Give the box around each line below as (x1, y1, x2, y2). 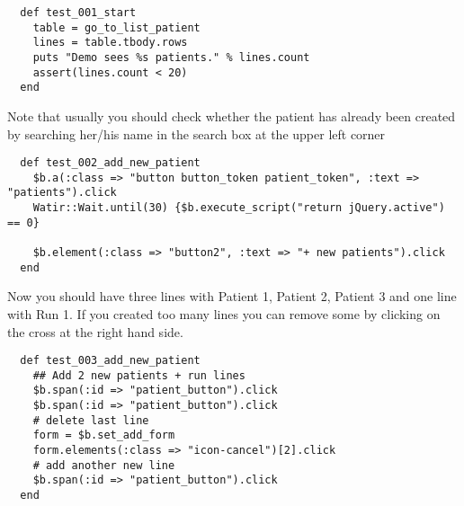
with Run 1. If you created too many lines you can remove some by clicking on (7, 304, 441, 323)
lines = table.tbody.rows (32, 36, 188, 49)
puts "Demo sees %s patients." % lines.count (32, 50, 310, 64)
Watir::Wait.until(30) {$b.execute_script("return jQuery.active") (32, 201, 445, 215)
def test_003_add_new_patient (20, 354, 201, 368)
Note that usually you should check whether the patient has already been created (7, 106, 456, 125)
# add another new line (32, 458, 175, 472)
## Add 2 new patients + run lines (32, 368, 245, 382)
